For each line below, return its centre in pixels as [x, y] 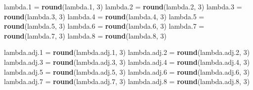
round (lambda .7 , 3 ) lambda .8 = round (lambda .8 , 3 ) [85, 35]
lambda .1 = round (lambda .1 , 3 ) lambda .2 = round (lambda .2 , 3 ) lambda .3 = [123, 6]
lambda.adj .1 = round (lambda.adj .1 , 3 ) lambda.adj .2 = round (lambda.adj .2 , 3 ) [127, 52]
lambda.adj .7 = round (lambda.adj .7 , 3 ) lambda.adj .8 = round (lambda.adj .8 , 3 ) [127, 81]
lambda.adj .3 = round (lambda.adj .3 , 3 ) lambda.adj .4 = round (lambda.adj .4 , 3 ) [127, 62]
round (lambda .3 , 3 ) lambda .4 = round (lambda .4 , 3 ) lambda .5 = [104, 16]
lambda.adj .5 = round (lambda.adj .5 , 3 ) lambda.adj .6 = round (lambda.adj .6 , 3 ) [127, 71]
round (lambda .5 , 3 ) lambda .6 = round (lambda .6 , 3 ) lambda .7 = [104, 26]
